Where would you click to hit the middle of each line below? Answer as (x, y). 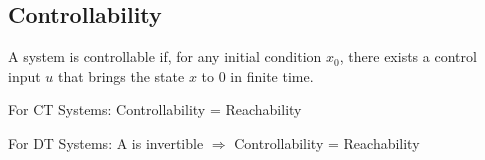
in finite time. (272, 75)
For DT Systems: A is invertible (106, 142)
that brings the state (121, 75)
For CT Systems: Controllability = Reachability (155, 109)
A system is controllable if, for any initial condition (165, 56)
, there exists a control (408, 56)
